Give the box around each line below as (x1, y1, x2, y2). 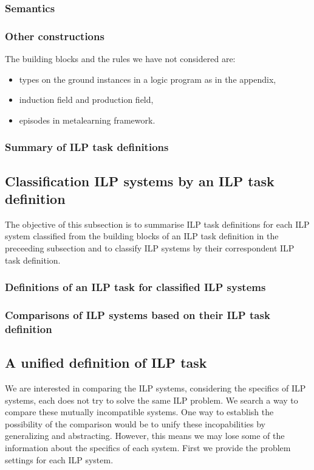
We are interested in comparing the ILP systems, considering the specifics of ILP (5, 382, 306, 395)
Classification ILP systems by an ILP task (5, 171, 275, 190)
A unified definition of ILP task (5, 353, 207, 372)
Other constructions (5, 28, 104, 43)
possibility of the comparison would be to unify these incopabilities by (5, 417, 266, 430)
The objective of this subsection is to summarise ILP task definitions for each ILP (5, 217, 310, 230)
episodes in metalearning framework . (19, 113, 155, 126)
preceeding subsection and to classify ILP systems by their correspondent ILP (5, 242, 295, 254)
